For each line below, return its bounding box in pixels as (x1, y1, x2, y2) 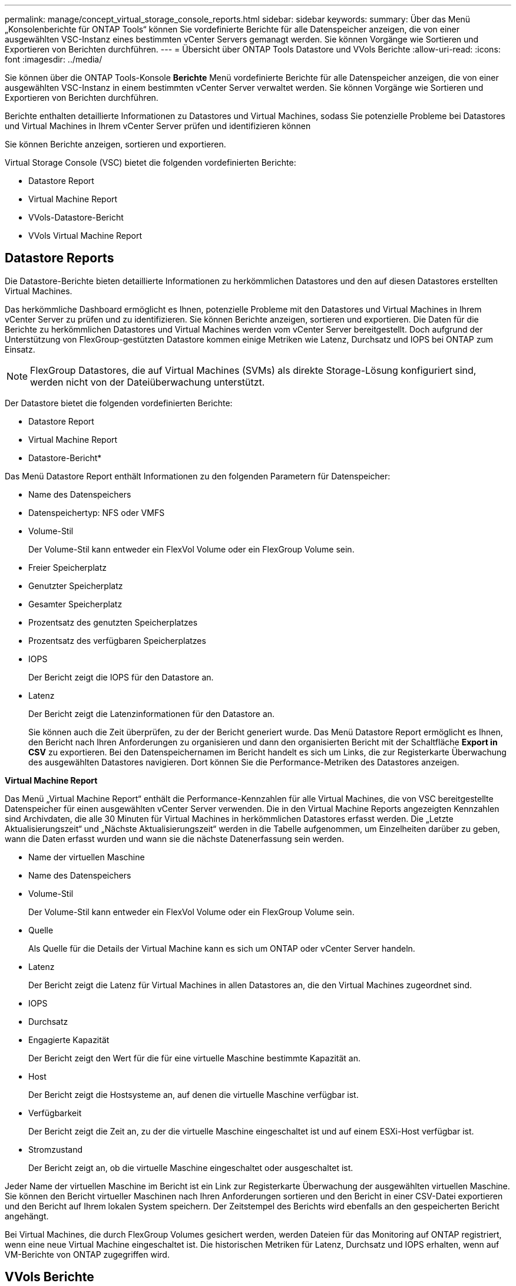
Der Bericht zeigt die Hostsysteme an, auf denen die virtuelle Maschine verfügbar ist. (28, 1089, 359, 1100)
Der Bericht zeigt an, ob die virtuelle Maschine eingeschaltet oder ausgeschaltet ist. (28, 1162, 353, 1173)
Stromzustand (28, 1144, 83, 1155)
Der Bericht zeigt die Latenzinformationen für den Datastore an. (28, 708, 275, 719)
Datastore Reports (5, 251, 114, 266)
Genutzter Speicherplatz (28, 580, 123, 591)
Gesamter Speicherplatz (28, 598, 123, 609)
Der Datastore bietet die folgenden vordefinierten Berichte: (5, 397, 233, 408)
